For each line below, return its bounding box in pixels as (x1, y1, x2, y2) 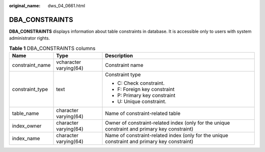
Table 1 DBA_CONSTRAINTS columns (9, 44, 96, 51)
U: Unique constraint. (117, 98, 167, 105)
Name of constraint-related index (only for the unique (105, 132, 228, 139)
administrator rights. (9, 35, 50, 41)
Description (105, 52, 133, 59)
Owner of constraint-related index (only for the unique (105, 120, 230, 127)
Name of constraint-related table (105, 110, 181, 117)
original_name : (9, 3, 41, 8)
